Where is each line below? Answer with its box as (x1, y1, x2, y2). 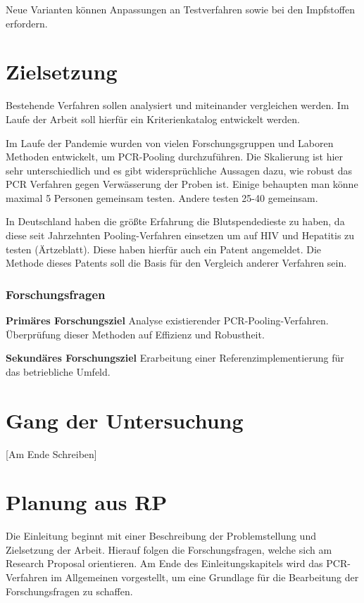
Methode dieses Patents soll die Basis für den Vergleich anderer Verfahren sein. (6, 255, 347, 270)
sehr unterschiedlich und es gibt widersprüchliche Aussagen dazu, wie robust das (6, 163, 352, 177)
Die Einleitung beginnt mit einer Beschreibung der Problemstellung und (6, 528, 316, 543)
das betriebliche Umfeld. (6, 364, 111, 379)
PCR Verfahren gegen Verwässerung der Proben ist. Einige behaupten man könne (6, 177, 358, 191)
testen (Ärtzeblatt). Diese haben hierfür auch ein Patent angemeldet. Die (6, 241, 322, 256)
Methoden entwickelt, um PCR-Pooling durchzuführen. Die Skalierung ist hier (6, 149, 344, 164)
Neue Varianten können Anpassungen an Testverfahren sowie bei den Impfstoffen (6, 2, 355, 16)
